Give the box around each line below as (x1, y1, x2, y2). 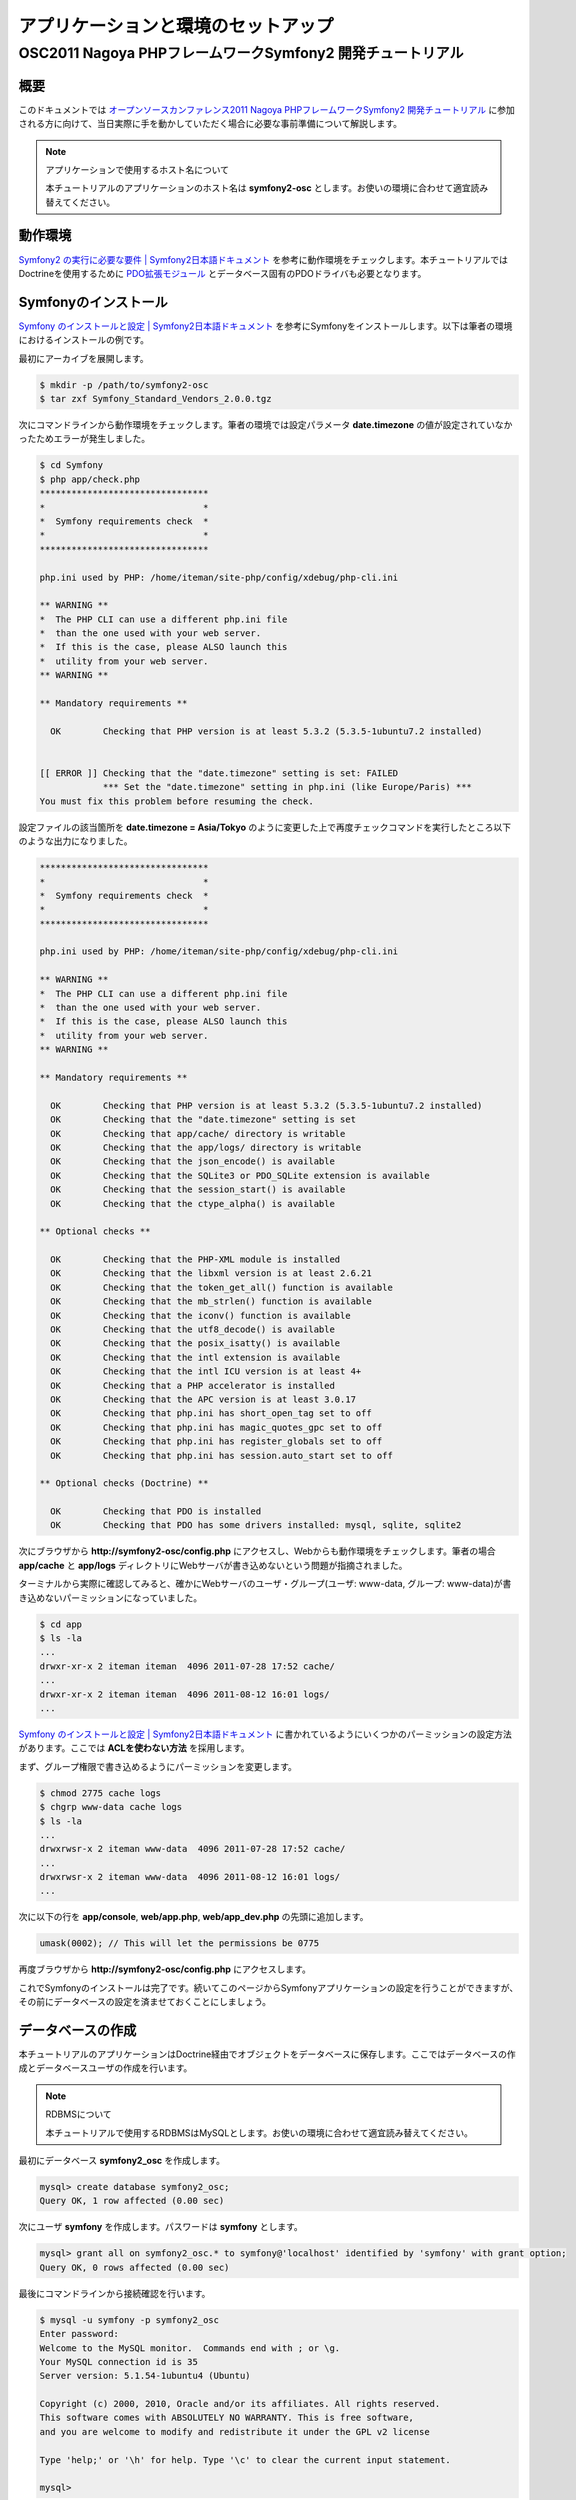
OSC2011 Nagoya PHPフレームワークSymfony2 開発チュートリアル (18, 44, 464, 62)
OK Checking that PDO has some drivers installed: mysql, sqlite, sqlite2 (50, 1520, 462, 1531)
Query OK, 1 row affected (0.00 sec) (39, 2195, 225, 2207)
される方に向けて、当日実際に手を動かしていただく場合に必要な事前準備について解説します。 (18, 118, 403, 130)
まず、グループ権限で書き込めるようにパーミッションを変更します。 (18, 1760, 297, 1772)
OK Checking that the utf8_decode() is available (50, 1324, 335, 1335)
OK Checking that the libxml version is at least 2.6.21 (50, 1268, 372, 1279)
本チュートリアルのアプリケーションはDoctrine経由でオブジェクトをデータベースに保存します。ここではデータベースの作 (18, 2048, 517, 2060)
